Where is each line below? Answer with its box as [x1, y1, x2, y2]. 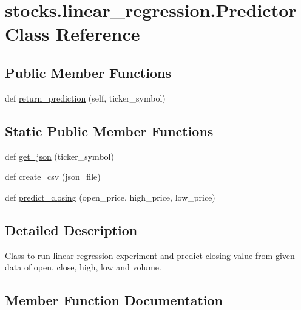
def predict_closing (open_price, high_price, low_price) [5, 190, 215, 203]
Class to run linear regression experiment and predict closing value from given [5, 249, 295, 261]
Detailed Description [5, 220, 138, 239]
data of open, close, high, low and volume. [5, 261, 161, 274]
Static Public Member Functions [5, 121, 214, 140]
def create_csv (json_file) [5, 170, 101, 183]
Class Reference [5, 21, 140, 46]
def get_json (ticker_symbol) [5, 150, 114, 162]
